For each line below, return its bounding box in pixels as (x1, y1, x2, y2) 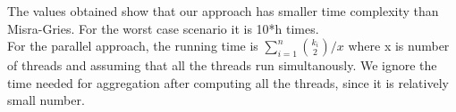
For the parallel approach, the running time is (7, 36, 258, 55)
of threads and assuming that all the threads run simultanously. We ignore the (7, 56, 437, 75)
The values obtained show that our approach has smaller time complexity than (7, 2, 439, 20)
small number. (7, 91, 85, 109)
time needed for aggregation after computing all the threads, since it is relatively (7, 73, 449, 92)
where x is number (348, 36, 450, 55)
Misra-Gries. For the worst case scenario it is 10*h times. (7, 19, 319, 37)
